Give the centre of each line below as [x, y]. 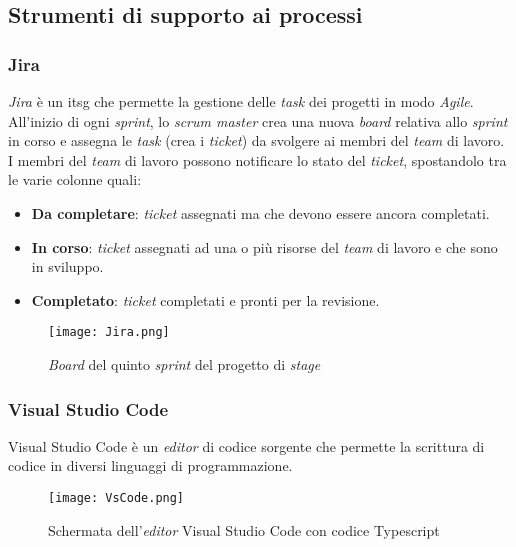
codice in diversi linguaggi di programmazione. [150, 465]
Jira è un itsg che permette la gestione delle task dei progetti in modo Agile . [241, 101]
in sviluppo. [67, 266]
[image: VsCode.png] [116, 498]
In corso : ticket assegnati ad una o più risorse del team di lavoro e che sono [264, 246]
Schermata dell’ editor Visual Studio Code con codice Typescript [244, 529]
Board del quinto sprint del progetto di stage [184, 364]
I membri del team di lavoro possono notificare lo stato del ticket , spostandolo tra [257, 159]
